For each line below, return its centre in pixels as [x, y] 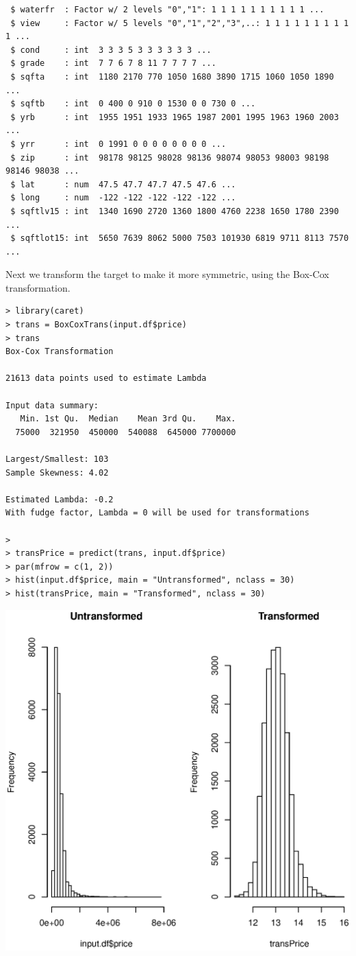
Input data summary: [52, 405]
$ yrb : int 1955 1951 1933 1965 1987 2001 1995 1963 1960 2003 [175, 117]
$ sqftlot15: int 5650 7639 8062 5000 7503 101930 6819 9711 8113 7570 [180, 238]
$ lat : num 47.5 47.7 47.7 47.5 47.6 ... [123, 184]
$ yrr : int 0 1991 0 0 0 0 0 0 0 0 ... [118, 144]
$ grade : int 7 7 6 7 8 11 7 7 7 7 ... [113, 63]
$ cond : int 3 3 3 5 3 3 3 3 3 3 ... [111, 50]
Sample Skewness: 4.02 [57, 473]
